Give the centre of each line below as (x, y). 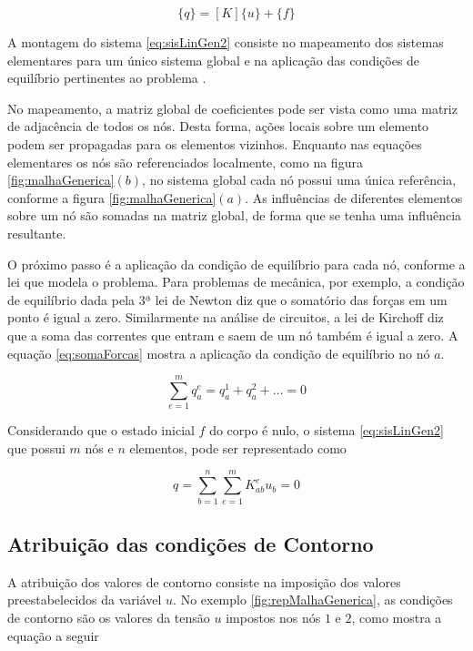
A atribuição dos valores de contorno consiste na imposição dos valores (204, 581)
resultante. (37, 233)
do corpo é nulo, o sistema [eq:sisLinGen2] (327, 430)
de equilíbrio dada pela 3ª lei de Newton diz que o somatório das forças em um (227, 299)
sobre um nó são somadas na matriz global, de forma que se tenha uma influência (235, 215)
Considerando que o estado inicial (101, 430)
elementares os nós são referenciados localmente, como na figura (185, 162)
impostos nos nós (273, 617)
